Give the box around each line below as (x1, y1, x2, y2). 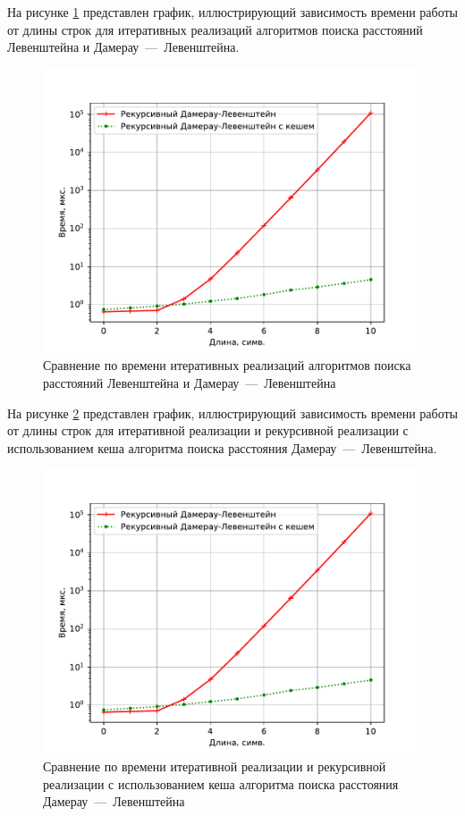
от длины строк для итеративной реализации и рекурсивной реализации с (7, 421, 409, 440)
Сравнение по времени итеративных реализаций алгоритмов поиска (43, 356, 411, 374)
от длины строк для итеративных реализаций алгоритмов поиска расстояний (7, 20, 423, 38)
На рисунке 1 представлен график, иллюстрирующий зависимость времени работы (7, 3, 459, 21)
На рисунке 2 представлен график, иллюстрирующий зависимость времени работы (7, 403, 459, 422)
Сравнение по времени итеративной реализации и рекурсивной (43, 756, 386, 775)
